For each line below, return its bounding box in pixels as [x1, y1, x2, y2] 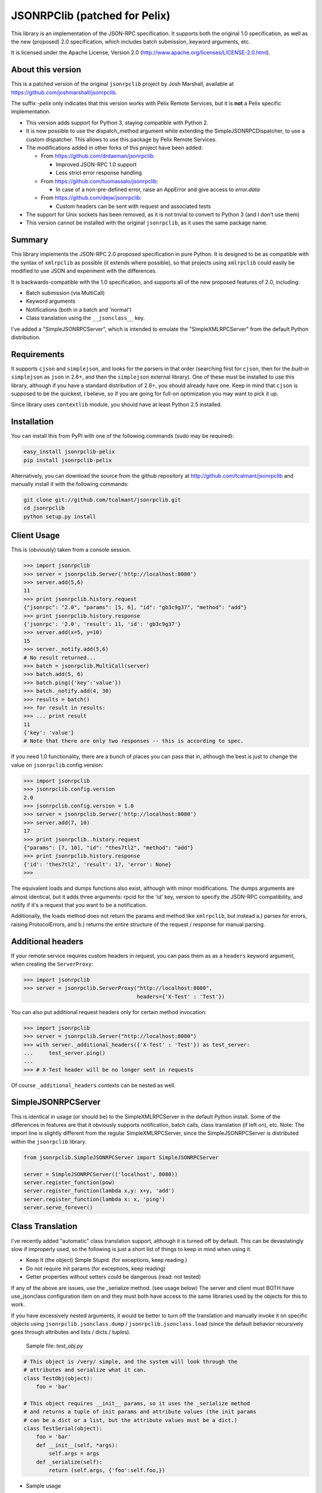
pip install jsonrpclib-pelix [23, 457, 112, 463]
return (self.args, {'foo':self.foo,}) [48, 1467, 165, 1473]
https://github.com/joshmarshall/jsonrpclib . [11, 88, 117, 96]
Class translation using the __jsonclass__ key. [26, 314, 145, 322]
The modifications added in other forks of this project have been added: [26, 144, 203, 151]
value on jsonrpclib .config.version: [11, 761, 104, 769]
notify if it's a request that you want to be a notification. [11, 901, 147, 908]
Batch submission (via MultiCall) [26, 289, 105, 296]
